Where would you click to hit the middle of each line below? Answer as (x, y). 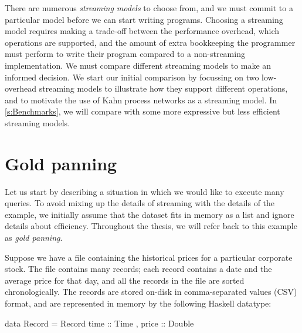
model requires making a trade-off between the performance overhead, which (142, 31)
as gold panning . (34, 238)
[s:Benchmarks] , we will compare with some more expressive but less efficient (142, 111)
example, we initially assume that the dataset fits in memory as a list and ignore (150, 214)
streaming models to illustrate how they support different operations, (163, 88)
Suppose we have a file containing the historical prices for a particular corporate (149, 257)
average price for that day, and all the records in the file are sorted (125, 280)
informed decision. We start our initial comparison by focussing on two (132, 77)
